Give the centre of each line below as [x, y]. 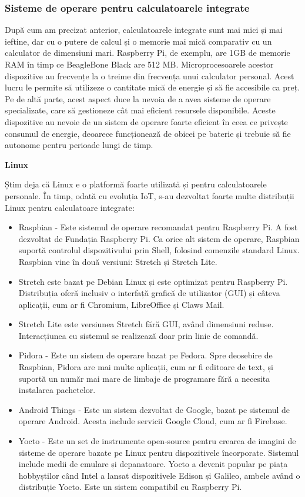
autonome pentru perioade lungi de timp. [79, 145]
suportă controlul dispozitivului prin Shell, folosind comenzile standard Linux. [159, 250]
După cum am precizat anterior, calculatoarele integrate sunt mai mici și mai [144, 30]
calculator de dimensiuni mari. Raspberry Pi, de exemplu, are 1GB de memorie [148, 53]
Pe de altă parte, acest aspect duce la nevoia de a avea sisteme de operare [138, 98]
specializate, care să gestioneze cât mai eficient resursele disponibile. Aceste [140, 110]
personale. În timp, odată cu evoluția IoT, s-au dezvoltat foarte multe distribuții [150, 195]
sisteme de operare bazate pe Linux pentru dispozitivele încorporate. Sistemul [159, 452]
